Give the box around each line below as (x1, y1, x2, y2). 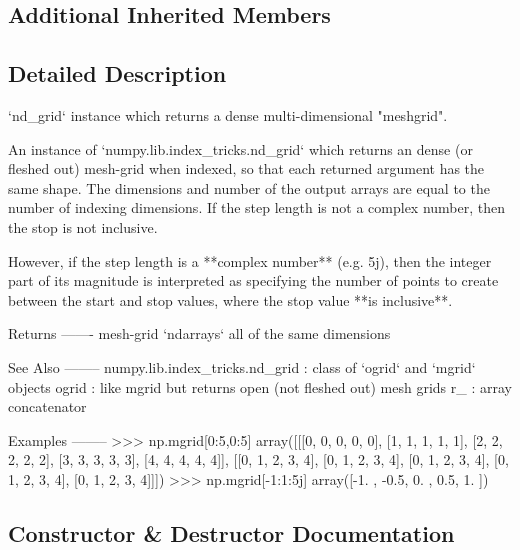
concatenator (8, 396, 87, 417)
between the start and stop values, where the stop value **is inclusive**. (8, 289, 453, 310)
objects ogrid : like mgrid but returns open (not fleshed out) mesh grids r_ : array (8, 376, 512, 397)
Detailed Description (8, 58, 227, 89)
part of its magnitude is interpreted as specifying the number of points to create (8, 270, 499, 291)
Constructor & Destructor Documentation (8, 517, 455, 548)
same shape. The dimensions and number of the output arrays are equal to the (8, 177, 490, 198)
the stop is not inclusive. (8, 216, 158, 237)
